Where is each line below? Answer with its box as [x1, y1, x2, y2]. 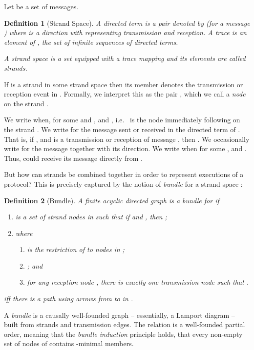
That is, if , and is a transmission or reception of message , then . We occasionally [4, 134, 250, 144]
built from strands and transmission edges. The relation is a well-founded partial [4, 319, 245, 330]
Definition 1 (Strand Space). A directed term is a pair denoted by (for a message [4, 18, 250, 28]
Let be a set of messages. [4, 1, 79, 11]
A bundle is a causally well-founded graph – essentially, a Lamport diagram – [4, 310, 235, 320]
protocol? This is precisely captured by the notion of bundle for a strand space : [4, 178, 243, 189]
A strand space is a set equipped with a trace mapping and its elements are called [4, 53, 246, 63]
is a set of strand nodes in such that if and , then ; [15, 212, 167, 222]
